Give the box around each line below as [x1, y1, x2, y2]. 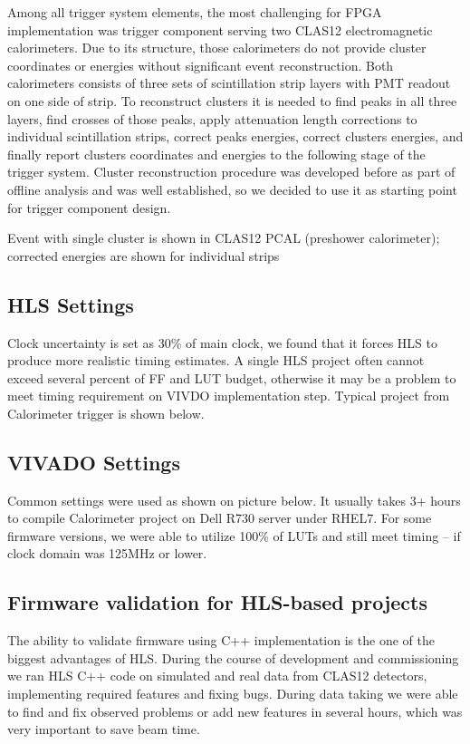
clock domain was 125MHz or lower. [7, 544, 207, 563]
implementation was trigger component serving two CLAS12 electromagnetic [7, 20, 433, 39]
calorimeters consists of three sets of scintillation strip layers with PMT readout [7, 73, 451, 92]
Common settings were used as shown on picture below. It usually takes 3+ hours [7, 490, 461, 509]
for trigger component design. [7, 198, 171, 217]
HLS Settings [7, 290, 134, 318]
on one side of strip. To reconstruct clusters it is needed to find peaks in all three [7, 91, 457, 110]
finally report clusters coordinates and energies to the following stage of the [7, 144, 426, 163]
